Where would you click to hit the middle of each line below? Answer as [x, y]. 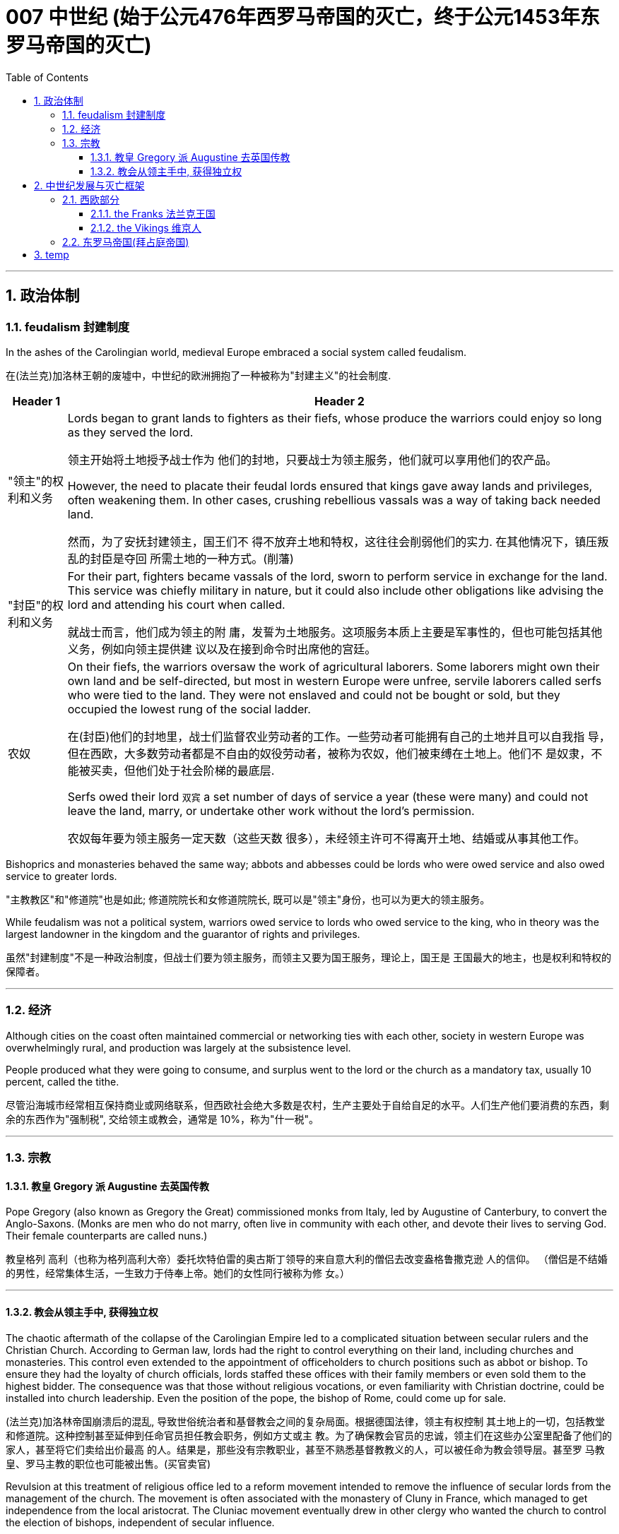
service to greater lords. [61, 876]
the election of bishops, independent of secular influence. [140, 1522]
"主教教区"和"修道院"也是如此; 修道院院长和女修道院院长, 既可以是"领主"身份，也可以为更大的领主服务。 [248, 899]
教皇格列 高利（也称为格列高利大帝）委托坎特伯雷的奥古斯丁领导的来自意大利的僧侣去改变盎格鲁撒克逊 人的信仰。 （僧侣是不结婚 [307, 1259]
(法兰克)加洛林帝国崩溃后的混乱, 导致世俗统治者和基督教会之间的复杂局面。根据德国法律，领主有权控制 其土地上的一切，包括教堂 [306, 1421]
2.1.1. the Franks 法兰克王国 [153, 213]
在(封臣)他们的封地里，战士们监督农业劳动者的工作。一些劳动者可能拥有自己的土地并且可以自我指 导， [339, 736]
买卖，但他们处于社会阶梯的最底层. [182, 770]
